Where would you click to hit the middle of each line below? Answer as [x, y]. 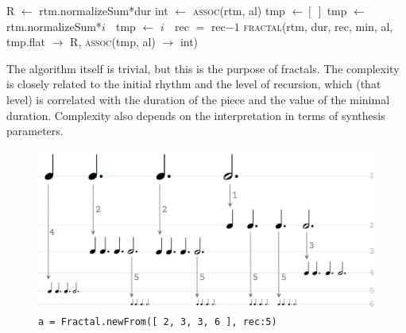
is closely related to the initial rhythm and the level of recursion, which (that [194, 84]
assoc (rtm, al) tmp [239, 10]
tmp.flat [26, 42]
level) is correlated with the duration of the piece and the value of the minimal [198, 99]
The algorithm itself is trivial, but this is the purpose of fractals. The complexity [203, 68]
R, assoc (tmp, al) [113, 42]
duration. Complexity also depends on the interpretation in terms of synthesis [196, 115]
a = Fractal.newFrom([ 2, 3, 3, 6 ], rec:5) [158, 322]
